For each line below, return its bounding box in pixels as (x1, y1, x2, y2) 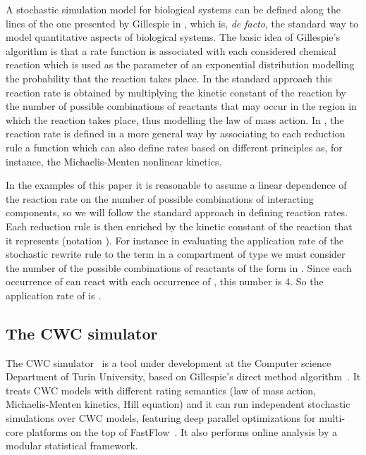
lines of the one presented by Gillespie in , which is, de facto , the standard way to (6, 15, 358, 30)
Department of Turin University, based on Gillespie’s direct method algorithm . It (6, 369, 361, 384)
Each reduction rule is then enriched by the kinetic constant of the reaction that (6, 218, 353, 233)
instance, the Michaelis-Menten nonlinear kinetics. (6, 154, 222, 168)
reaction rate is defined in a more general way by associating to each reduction (6, 126, 346, 141)
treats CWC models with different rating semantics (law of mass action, (6, 382, 316, 397)
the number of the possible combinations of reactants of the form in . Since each (6, 260, 352, 275)
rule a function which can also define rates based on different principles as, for (6, 139, 343, 154)
